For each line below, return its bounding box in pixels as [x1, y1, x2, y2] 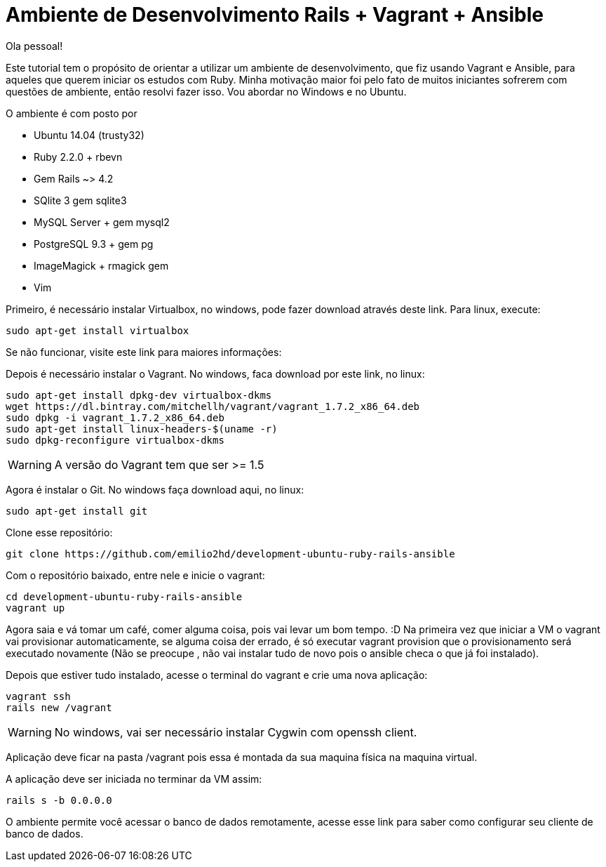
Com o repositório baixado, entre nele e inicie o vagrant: [6, 569, 265, 581]
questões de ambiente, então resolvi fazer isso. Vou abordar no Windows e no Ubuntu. [6, 85, 407, 98]
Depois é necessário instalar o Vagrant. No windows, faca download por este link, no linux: [6, 367, 425, 380]
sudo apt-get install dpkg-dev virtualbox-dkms [6, 389, 272, 401]
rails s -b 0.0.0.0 [6, 794, 112, 806]
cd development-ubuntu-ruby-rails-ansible [6, 590, 243, 602]
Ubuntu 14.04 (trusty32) [34, 128, 144, 141]
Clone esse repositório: [6, 526, 113, 538]
